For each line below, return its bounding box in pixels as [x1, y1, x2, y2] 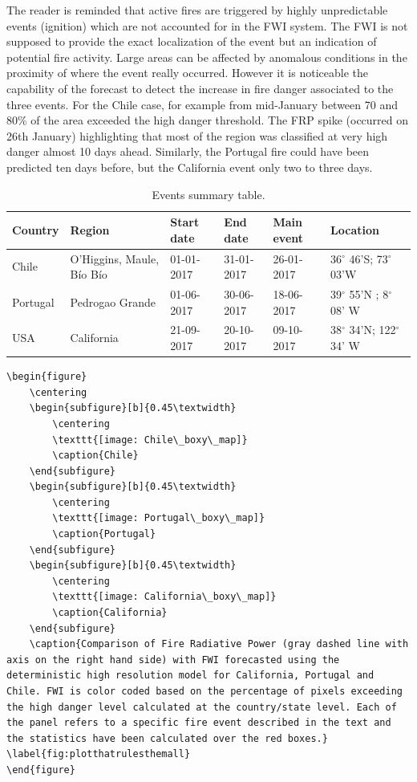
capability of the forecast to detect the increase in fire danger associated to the [6, 79, 394, 96]
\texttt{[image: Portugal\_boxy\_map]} [52, 512, 265, 524]
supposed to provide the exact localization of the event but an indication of [6, 33, 377, 50]
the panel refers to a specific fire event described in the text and [6, 717, 391, 729]
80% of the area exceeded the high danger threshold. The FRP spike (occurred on [6, 112, 409, 128]
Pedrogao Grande [70, 293, 156, 310]
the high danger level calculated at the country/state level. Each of [6, 701, 397, 713]
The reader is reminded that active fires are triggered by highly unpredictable [6, 2, 388, 18]
